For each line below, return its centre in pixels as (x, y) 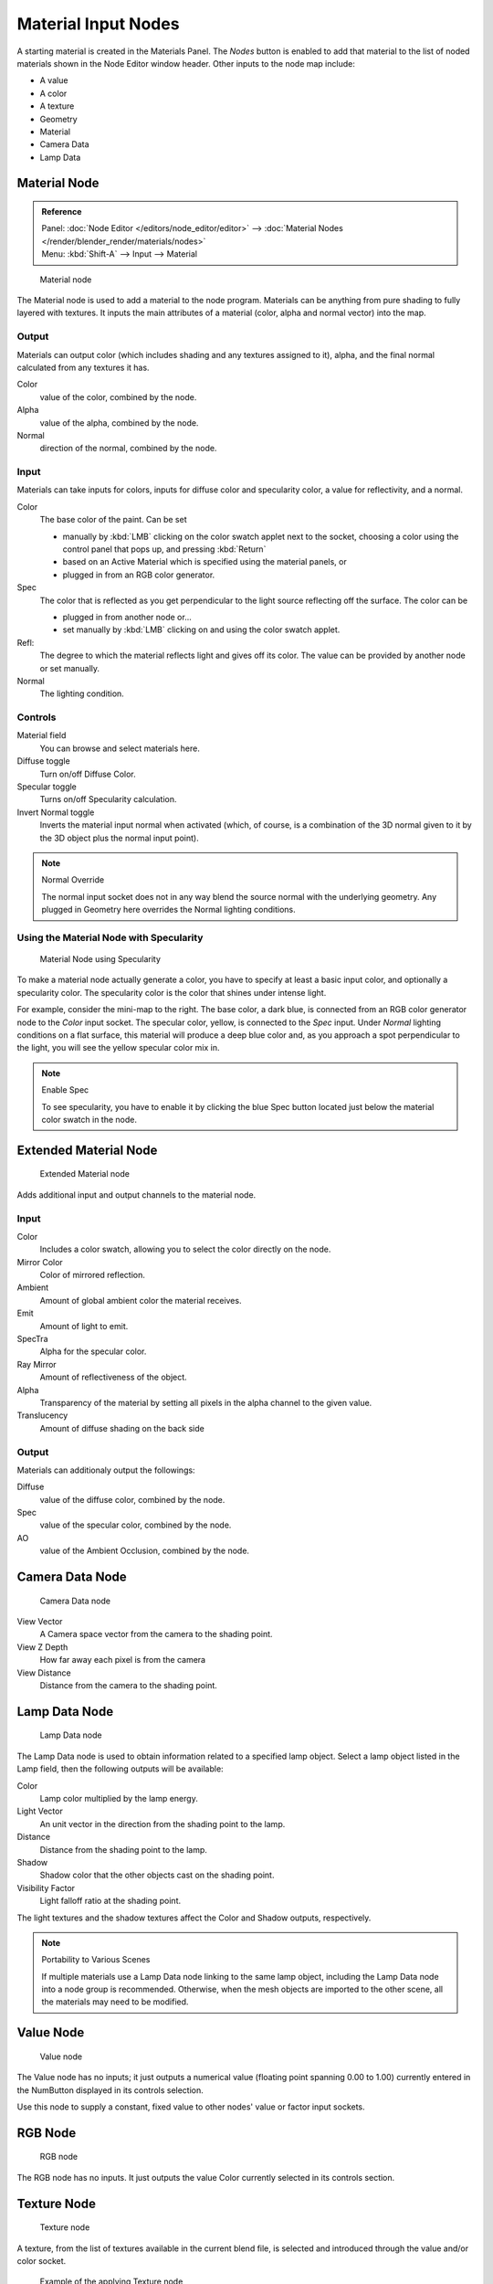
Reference (62, 212)
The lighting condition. (82, 693)
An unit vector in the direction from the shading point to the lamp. (163, 1824)
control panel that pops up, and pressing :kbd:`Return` (164, 549)
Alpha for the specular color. (93, 1351)
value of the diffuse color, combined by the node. (132, 1499)
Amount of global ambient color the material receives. (141, 1300)
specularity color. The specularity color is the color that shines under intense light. (172, 992)
